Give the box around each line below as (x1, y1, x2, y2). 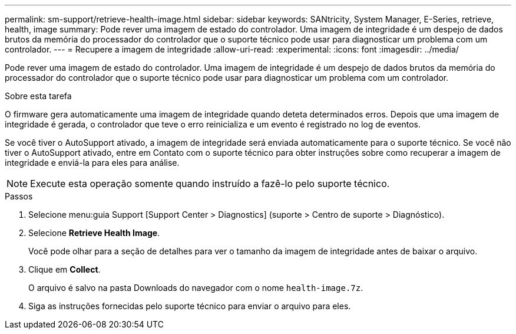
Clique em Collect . (28, 264, 101, 274)
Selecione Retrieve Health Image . (28, 228, 160, 238)
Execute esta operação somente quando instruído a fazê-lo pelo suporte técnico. (30, 178, 390, 189)
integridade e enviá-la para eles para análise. (5, 158, 180, 168)
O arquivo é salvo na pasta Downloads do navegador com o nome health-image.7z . (28, 283, 363, 293)
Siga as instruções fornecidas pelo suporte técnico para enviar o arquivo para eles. (28, 301, 351, 311)
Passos (5, 191, 33, 201)
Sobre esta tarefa (5, 91, 72, 101)
